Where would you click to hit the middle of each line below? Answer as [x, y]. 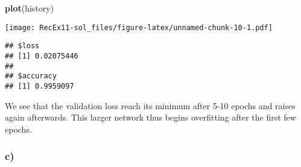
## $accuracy [31, 76]
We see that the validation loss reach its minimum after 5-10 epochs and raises [150, 105]
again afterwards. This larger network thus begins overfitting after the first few [150, 117]
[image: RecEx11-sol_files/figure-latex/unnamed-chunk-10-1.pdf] [139, 27]
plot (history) [30, 8]
